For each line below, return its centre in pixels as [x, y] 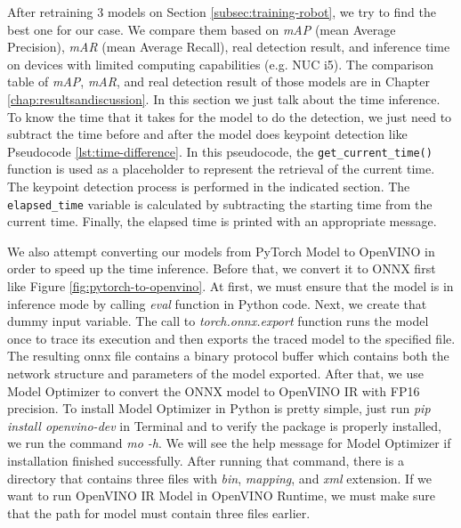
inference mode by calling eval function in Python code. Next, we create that [217, 303]
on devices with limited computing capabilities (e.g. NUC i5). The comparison [220, 64]
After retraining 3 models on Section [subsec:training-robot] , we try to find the [222, 12]
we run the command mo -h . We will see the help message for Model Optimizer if [229, 443]
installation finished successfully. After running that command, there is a [206, 460]
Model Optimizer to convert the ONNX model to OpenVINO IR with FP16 [214, 390]
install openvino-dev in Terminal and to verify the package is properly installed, [224, 425]
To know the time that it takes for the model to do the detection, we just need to [230, 116]
